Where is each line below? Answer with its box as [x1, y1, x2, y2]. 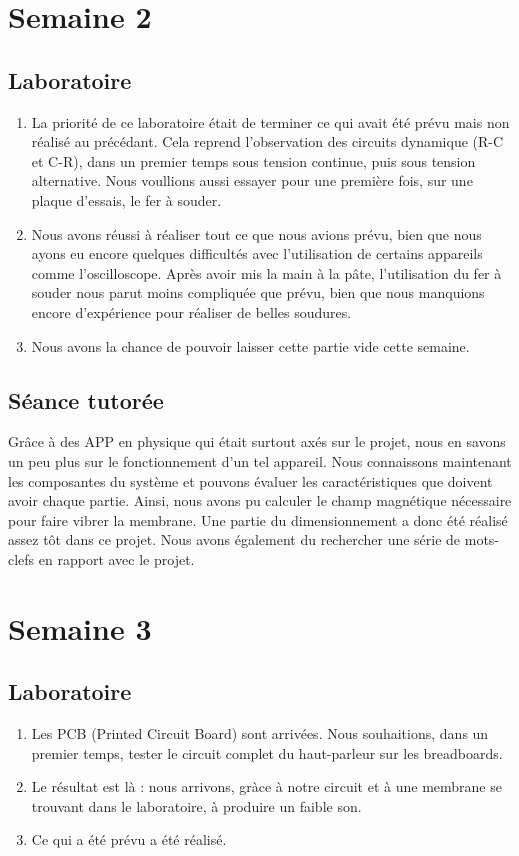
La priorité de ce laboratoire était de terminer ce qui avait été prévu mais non [31, 111, 510, 132]
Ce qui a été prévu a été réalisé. [31, 829, 227, 850]
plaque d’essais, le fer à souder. [31, 189, 222, 210]
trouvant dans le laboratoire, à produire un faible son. [31, 795, 362, 816]
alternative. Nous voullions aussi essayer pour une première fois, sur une [31, 170, 473, 191]
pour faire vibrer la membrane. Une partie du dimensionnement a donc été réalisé [8, 509, 508, 530]
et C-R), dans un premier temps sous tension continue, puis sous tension [31, 150, 476, 171]
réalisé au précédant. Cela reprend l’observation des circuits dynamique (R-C [31, 131, 504, 152]
